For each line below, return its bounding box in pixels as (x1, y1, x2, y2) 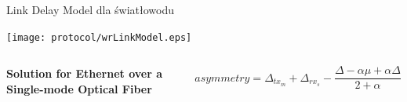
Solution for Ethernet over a (6, 65, 163, 82)
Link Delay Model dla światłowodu (6, 2, 175, 17)
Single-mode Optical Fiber (6, 80, 152, 97)
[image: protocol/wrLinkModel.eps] (6, 31, 192, 43)
